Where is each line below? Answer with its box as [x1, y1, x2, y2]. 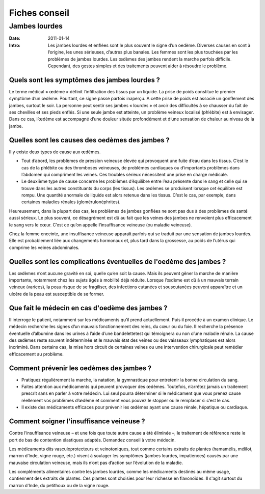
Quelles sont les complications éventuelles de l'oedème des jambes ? [9, 257, 226, 266]
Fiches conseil [9, 7, 70, 18]
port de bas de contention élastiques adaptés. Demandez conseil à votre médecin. [9, 437, 176, 443]
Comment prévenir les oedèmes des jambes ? [9, 364, 152, 372]
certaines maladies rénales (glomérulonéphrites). [21, 199, 121, 205]
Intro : [9, 42, 21, 48]
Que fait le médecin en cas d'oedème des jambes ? [9, 303, 168, 312]
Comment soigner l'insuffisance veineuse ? [9, 417, 145, 426]
